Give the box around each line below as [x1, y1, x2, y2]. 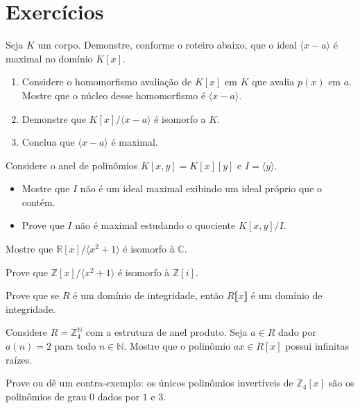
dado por [278, 325, 316, 339]
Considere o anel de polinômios [6, 158, 138, 172]
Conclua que [22, 135, 75, 149]
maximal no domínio [6, 51, 93, 65]
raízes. [6, 352, 33, 366]
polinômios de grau [6, 389, 87, 403]
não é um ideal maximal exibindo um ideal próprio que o [80, 181, 323, 196]
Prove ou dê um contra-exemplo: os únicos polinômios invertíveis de [6, 375, 293, 390]
